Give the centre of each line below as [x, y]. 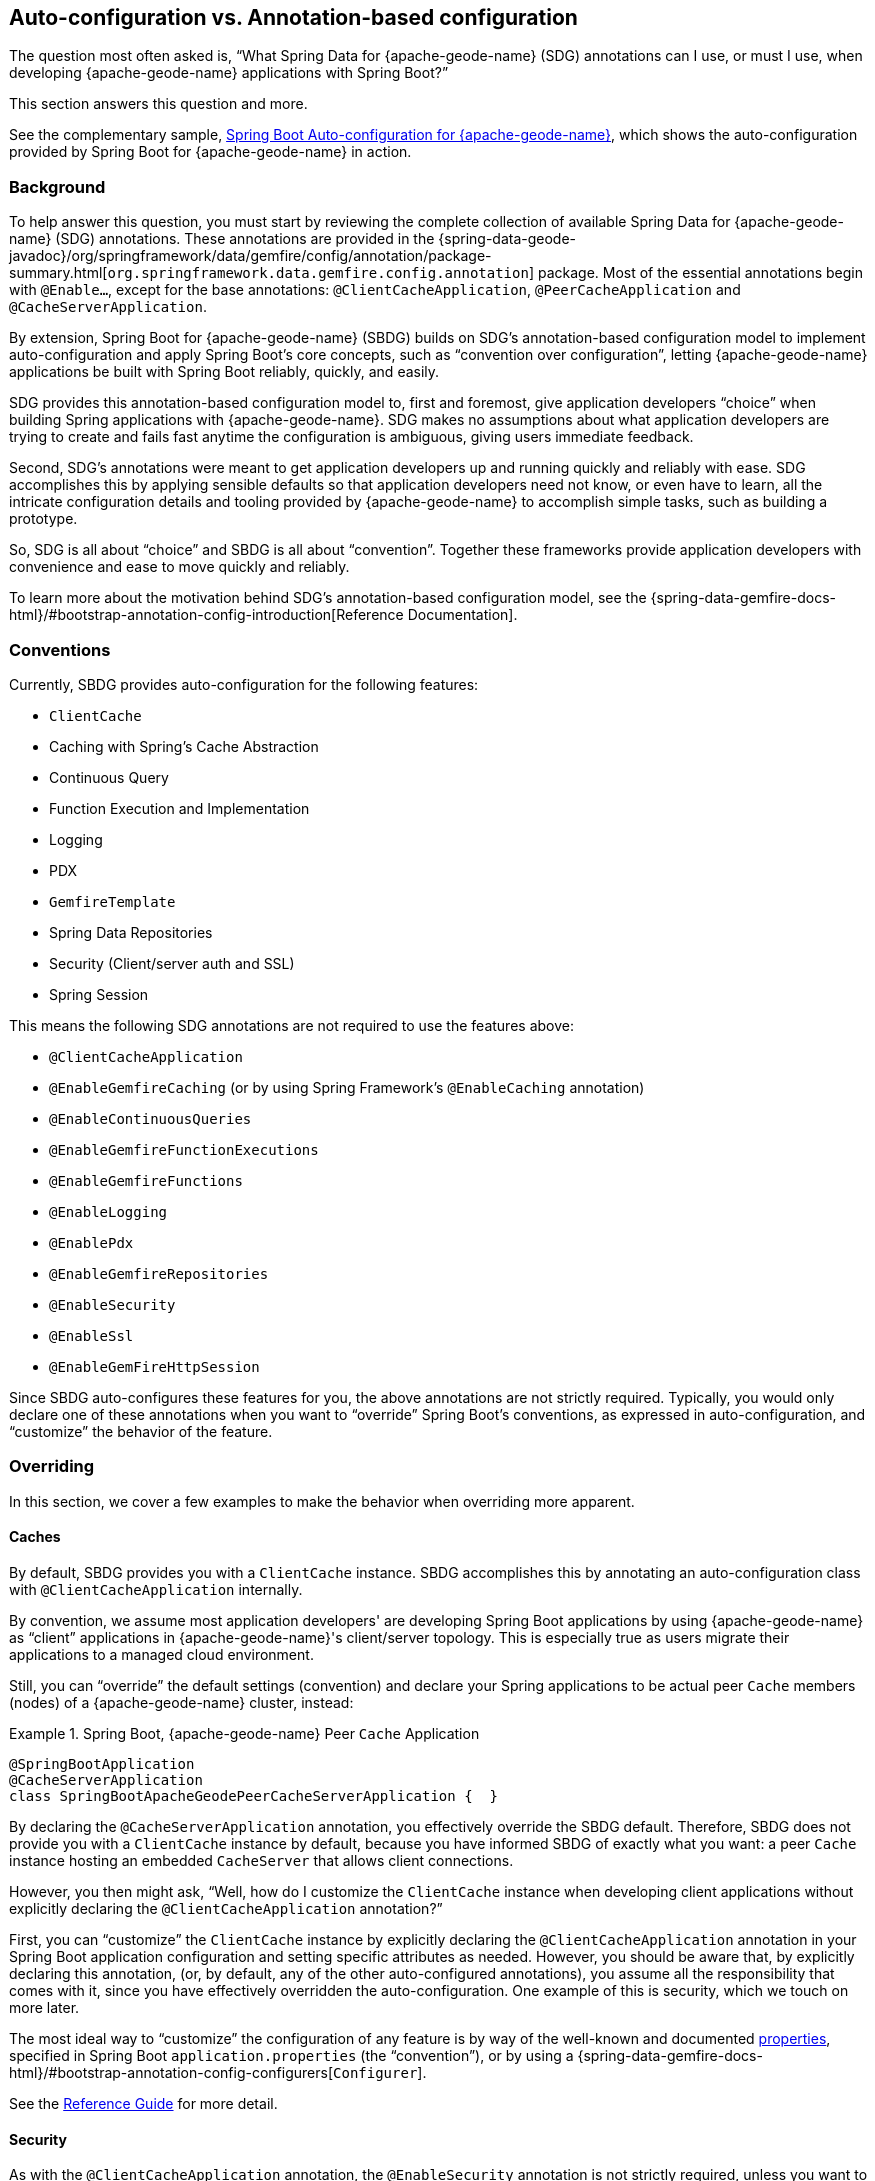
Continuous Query [109, 777]
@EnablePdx [91, 1242]
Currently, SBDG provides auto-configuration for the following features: [244, 684]
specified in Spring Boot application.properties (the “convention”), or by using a [291, 2055]
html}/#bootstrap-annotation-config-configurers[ [171, 2072]
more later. [44, 2007]
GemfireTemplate [112, 901]
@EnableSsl [91, 1335]
